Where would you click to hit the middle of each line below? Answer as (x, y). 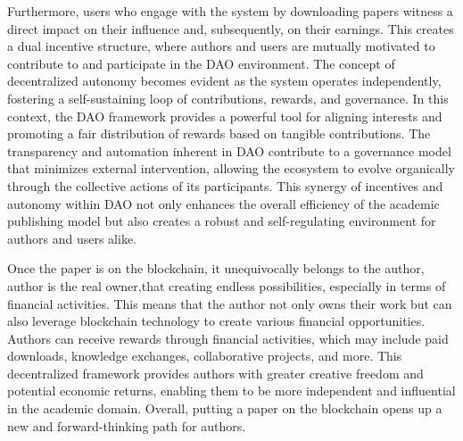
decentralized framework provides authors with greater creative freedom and (215, 373)
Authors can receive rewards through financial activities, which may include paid (228, 338)
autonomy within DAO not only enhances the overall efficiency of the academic (223, 203)
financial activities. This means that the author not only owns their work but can (230, 303)
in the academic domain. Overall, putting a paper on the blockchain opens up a (225, 408)
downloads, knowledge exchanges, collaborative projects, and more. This (205, 356)
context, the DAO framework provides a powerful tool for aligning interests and (225, 116)
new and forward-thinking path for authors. (127, 425)
